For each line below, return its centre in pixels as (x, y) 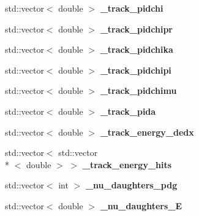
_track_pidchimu (138, 91)
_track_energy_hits (127, 164)
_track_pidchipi (136, 70)
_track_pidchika (137, 49)
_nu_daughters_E (141, 205)
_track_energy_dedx (147, 132)
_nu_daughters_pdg (131, 185)
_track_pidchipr (137, 29)
